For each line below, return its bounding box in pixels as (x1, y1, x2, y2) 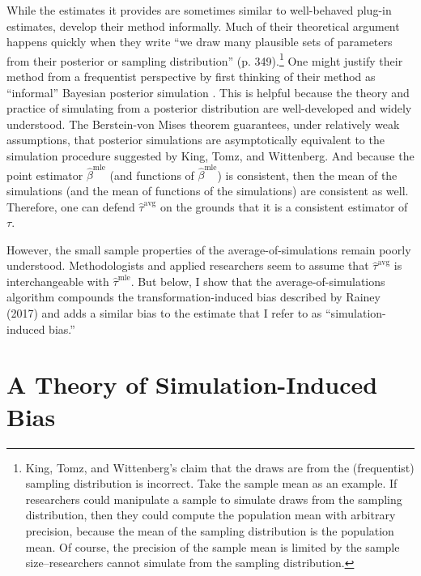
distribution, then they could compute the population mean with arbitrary (25, 506, 396, 523)
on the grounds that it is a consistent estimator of (159, 198, 408, 215)
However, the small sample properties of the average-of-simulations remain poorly (6, 241, 411, 258)
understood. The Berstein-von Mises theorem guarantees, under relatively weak (6, 115, 400, 132)
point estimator (6, 166, 83, 183)
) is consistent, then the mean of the (217, 166, 398, 183)
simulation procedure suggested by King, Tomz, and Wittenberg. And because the (6, 147, 415, 164)
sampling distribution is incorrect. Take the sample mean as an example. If (25, 475, 398, 492)
